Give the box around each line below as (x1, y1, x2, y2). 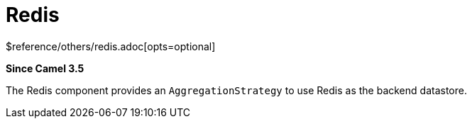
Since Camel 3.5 (6, 62, 84, 74)
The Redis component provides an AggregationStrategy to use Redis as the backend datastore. (6, 84, 467, 96)
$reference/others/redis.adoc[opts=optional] (6, 40, 216, 52)
